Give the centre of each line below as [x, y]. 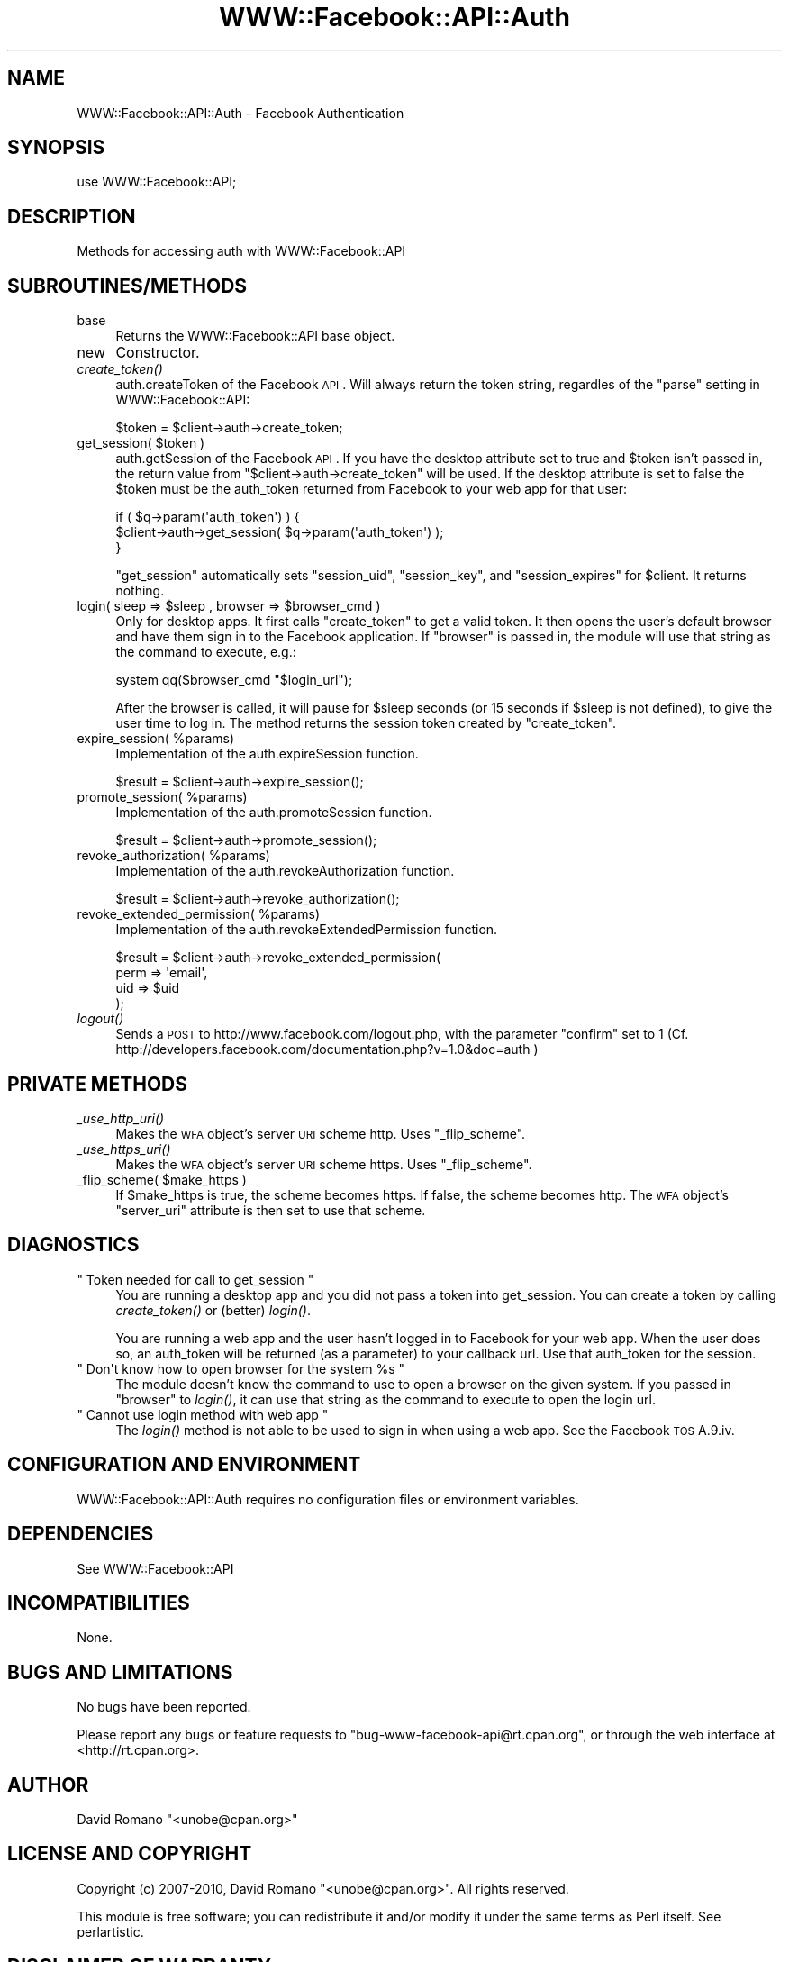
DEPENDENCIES [81, 1534]
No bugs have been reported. [164, 1707]
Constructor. [158, 353]
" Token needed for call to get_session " [195, 1279]
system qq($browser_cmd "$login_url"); [234, 680]
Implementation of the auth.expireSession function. [267, 754]
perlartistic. [110, 1931]
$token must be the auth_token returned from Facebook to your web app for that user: [372, 489]
